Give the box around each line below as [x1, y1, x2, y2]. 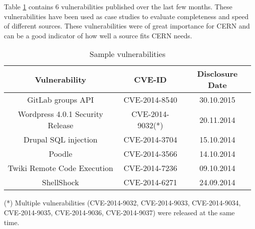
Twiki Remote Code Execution [8, 162, 113, 174]
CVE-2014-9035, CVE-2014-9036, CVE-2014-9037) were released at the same [4, 207, 235, 217]
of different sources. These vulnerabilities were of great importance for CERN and [4, 21, 250, 31]
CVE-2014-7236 [124, 162, 178, 174]
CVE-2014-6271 [124, 176, 178, 188]
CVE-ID [134, 73, 167, 85]
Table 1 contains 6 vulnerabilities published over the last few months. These [4, 1, 232, 11]
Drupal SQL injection [23, 134, 98, 145]
